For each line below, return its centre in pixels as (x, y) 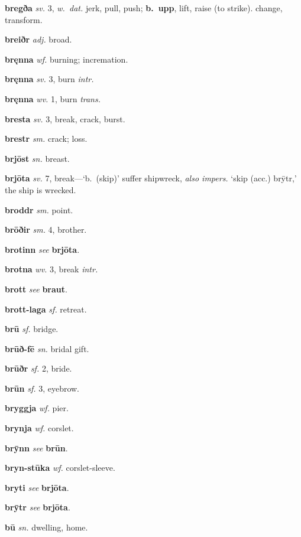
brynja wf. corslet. (39, 428)
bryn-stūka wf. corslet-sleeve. (60, 468)
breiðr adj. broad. (38, 39)
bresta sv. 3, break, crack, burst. (65, 118)
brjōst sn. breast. (37, 158)
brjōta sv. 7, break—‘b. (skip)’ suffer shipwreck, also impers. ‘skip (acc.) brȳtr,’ (151, 178)
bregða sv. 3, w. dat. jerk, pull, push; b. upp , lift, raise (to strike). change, (144, 8)
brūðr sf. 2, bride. (38, 368)
